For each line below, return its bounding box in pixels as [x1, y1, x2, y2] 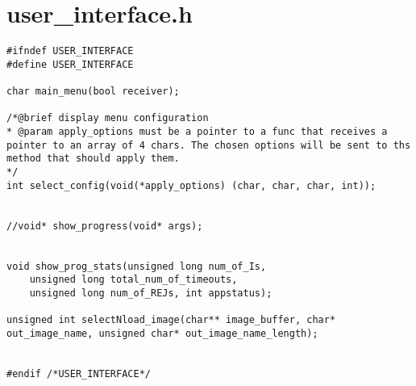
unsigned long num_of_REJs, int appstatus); [29, 287, 272, 299]
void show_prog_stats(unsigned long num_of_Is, [6, 260, 267, 272]
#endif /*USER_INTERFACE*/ [6, 367, 151, 380]
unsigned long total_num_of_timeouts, [29, 274, 238, 286]
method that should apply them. [6, 153, 180, 165]
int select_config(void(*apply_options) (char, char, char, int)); [6, 179, 376, 191]
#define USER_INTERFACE [6, 58, 134, 70]
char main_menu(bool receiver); [6, 86, 180, 98]
